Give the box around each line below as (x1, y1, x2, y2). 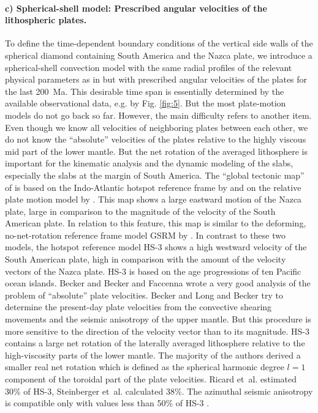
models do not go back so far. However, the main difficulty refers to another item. (5, 108, 312, 121)
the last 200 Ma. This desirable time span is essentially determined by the (5, 84, 284, 97)
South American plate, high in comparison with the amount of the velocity (5, 253, 286, 266)
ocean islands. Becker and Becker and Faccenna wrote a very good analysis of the (5, 277, 311, 289)
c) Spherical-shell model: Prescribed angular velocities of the (5, 1, 267, 14)
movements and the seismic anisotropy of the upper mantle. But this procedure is (5, 313, 311, 326)
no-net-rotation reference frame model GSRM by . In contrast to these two (5, 228, 286, 241)
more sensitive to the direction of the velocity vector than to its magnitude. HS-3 (5, 324, 309, 337)
